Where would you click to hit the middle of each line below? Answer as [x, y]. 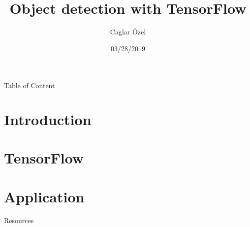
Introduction [48, 119]
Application [44, 196]
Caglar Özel [128, 32]
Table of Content [30, 85]
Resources [19, 220]
